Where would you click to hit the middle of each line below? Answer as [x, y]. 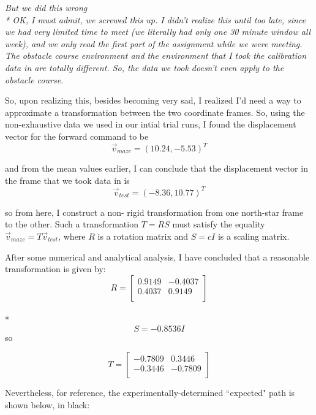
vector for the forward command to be [77, 136]
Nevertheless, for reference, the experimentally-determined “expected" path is [150, 393]
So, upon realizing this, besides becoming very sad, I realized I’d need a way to [153, 100]
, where [72, 236]
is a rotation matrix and [143, 236]
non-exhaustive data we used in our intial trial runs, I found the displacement [151, 124]
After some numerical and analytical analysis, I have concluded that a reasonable [157, 257]
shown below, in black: [47, 405]
